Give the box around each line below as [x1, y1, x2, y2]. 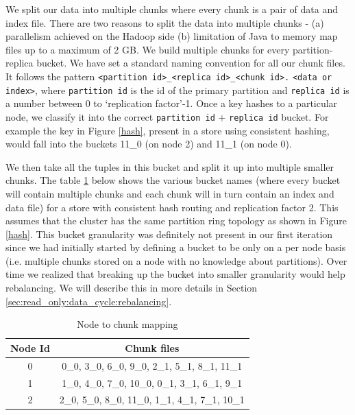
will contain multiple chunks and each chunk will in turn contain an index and [5, 186, 334, 200]
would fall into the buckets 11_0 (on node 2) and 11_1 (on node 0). [5, 137, 292, 151]
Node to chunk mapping [77, 317, 178, 331]
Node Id [10, 340, 50, 355]
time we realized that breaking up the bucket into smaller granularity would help [5, 267, 345, 281]
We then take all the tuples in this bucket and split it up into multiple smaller [5, 159, 334, 174]
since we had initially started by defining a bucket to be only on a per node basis [5, 240, 346, 254]
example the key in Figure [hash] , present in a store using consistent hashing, [5, 123, 330, 137]
